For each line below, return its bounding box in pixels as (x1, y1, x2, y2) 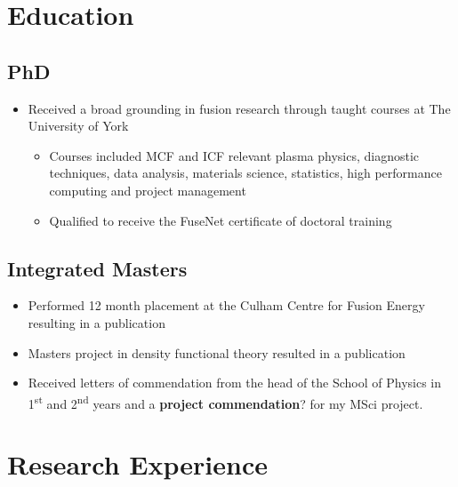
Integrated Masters (7, 254, 188, 282)
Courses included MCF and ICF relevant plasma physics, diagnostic (49, 146, 420, 164)
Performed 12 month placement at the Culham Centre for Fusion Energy (28, 296, 425, 315)
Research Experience (7, 446, 268, 483)
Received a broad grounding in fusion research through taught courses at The (28, 99, 451, 117)
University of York (28, 116, 129, 135)
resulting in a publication (28, 313, 165, 331)
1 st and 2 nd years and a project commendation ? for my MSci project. (28, 391, 423, 412)
